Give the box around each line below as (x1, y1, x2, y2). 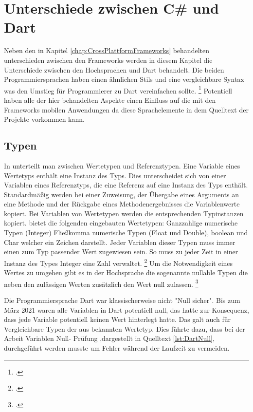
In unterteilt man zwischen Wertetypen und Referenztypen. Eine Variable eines (4, 160, 240, 170)
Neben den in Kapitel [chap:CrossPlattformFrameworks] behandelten (4, 45, 209, 56)
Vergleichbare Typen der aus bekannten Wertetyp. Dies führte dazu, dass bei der (4, 323, 245, 334)
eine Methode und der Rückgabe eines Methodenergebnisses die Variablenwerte (4, 199, 240, 209)
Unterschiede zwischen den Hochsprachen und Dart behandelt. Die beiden (4, 64, 224, 75)
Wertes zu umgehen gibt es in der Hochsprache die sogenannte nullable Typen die (4, 267, 248, 278)
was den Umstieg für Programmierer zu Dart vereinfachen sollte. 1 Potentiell (4, 84, 232, 95)
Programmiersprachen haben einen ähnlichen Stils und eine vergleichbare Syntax (4, 74, 244, 84)
